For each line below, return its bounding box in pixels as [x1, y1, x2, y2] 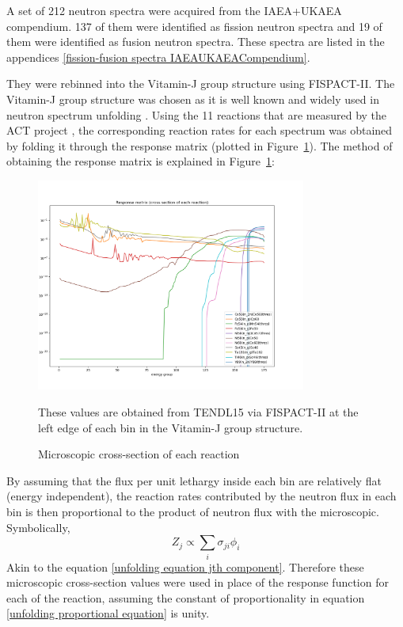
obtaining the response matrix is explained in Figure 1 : [6, 153, 275, 169]
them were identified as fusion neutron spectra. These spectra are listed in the [6, 33, 385, 50]
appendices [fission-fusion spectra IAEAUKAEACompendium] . [6, 48, 310, 65]
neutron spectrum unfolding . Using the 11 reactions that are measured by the [6, 106, 387, 123]
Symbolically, [6, 519, 70, 535]
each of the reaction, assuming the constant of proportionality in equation [6, 589, 365, 606]
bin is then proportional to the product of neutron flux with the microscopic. [6, 503, 379, 520]
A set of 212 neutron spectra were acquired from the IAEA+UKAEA [6, 2, 342, 18]
